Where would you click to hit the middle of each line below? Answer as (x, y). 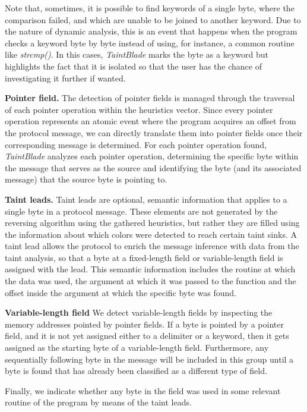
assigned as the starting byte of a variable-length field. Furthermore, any (137, 347)
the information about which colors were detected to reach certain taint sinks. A (151, 234)
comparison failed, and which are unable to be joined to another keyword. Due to (153, 19)
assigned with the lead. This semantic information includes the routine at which (150, 269)
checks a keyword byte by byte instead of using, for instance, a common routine (150, 43)
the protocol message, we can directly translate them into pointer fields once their (154, 132)
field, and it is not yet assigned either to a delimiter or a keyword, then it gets (147, 336)
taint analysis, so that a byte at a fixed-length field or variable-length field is (144, 257)
